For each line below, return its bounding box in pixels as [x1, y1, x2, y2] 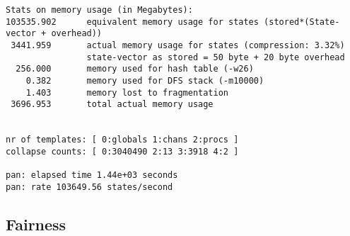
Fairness [6, 213, 66, 235]
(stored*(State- [264, 16, 340, 27]
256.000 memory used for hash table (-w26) [16, 64, 254, 74]
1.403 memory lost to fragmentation [25, 87, 228, 98]
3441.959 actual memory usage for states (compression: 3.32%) [11, 40, 345, 50]
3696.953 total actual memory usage [11, 99, 214, 110]
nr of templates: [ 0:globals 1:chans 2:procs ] [6, 135, 239, 145]
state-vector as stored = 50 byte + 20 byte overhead [86, 52, 345, 62]
